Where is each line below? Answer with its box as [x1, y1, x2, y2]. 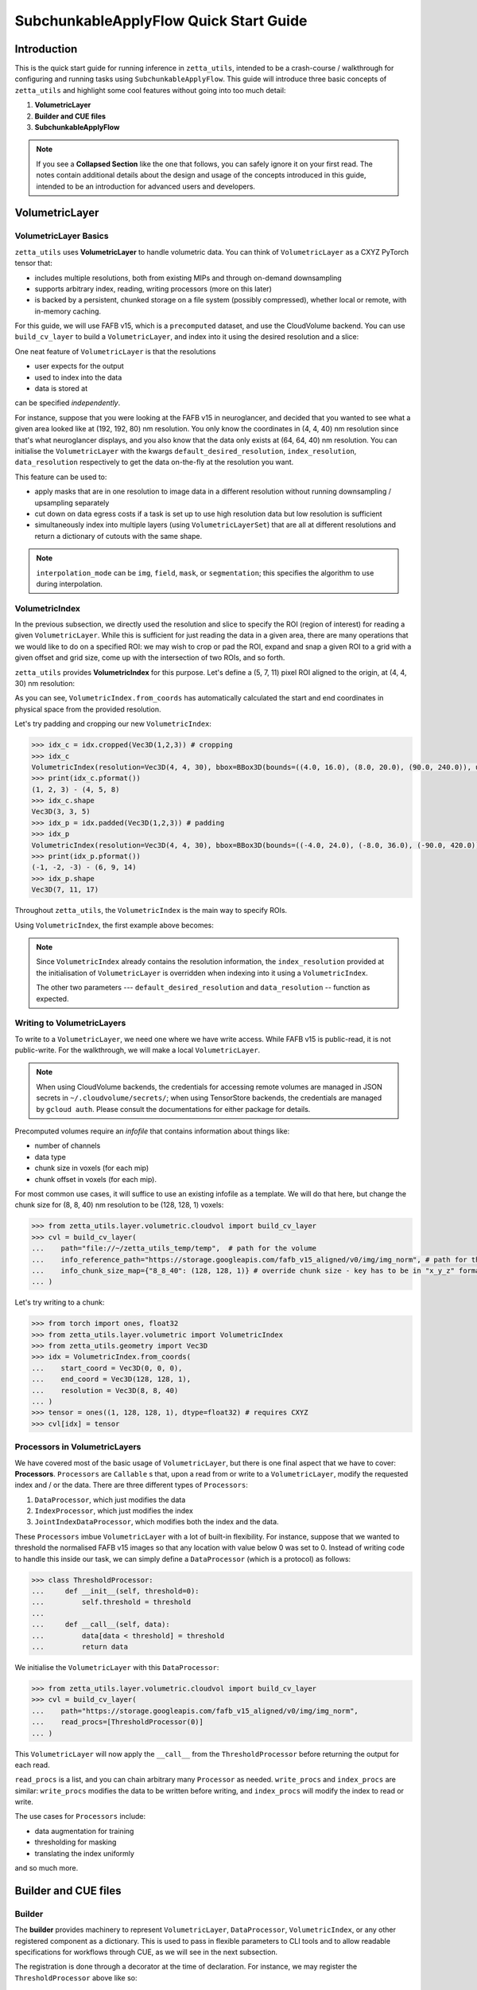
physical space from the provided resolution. [14, 704, 162, 714]
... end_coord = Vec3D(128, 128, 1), [31, 1375, 191, 1384]
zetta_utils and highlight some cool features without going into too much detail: [14, 85, 286, 95]
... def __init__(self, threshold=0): [31, 1586, 200, 1596]
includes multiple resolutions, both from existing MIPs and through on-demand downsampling [34, 273, 342, 283]
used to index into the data [34, 373, 122, 382]
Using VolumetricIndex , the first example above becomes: [14, 920, 215, 930]
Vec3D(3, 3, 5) [31, 807, 91, 816]
